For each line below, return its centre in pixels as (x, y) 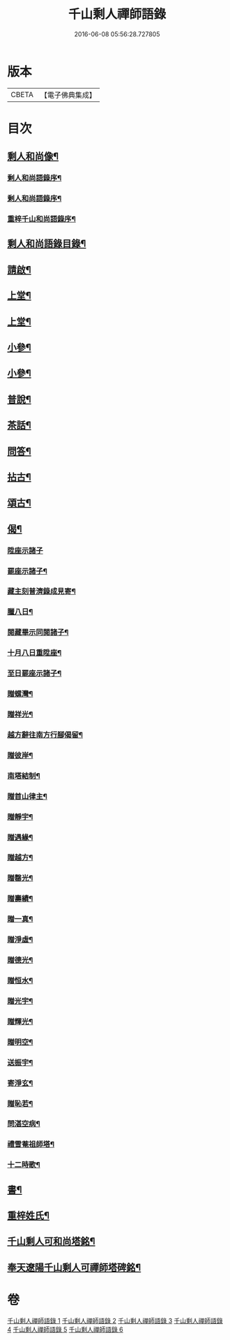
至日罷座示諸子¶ (34, 673)
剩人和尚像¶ (33, 157)
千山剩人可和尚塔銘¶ (51, 1241)
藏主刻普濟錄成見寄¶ (42, 591)
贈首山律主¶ (27, 796)
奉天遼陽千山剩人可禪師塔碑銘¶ (74, 1267)
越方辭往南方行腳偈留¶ (45, 735)
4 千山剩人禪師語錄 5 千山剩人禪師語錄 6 (65, 1329)
